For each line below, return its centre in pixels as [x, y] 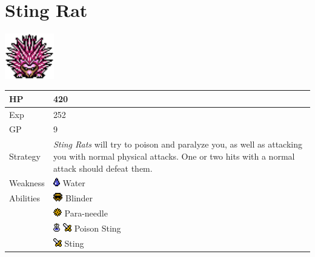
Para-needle [86, 213]
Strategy [25, 156]
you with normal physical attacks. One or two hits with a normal [174, 156]
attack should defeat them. [103, 168]
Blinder [79, 198]
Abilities [25, 198]
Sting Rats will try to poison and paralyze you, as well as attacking [177, 144]
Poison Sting [98, 228]
